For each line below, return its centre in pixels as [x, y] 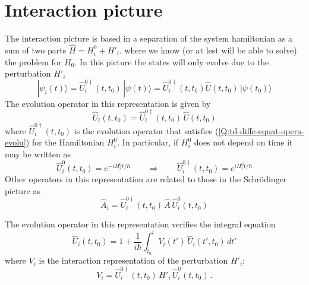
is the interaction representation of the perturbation [133, 260]
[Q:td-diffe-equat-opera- [261, 130]
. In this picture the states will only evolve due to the [172, 61]
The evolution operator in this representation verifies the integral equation [140, 224]
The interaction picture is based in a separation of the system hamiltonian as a [149, 38]
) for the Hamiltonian [65, 142]
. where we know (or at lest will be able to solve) [208, 50]
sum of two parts [36, 50]
